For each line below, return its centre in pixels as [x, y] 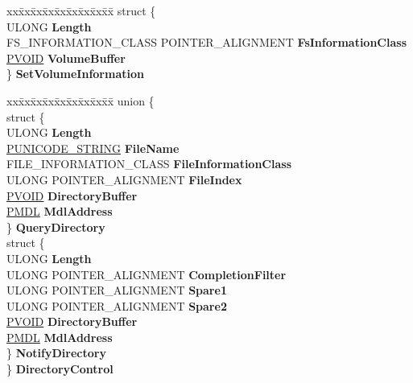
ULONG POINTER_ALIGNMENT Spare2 [117, 305]
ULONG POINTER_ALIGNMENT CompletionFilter [147, 274]
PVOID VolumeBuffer [66, 58]
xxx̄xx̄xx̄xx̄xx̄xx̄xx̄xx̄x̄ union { [81, 100]
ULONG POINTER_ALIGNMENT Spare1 [117, 290]
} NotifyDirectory [56, 353]
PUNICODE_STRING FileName [93, 148]
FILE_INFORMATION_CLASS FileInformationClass [149, 164]
